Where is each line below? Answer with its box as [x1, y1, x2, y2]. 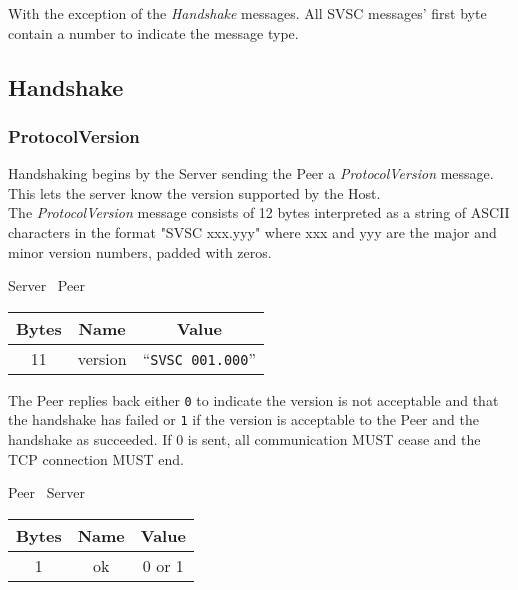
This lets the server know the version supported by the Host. [8, 182, 381, 203]
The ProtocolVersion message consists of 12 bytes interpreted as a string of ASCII [8, 202, 510, 223]
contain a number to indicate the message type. [8, 22, 299, 43]
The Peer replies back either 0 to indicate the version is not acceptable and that [8, 389, 499, 410]
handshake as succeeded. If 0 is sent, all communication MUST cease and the [8, 429, 481, 450]
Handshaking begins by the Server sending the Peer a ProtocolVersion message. [8, 163, 494, 184]
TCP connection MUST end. [8, 448, 184, 469]
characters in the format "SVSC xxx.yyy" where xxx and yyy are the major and [8, 221, 497, 242]
